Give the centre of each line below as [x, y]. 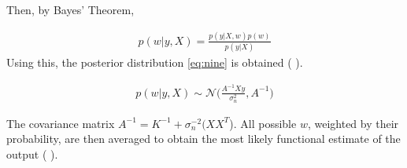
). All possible [263, 123]
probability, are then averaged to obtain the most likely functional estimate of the [203, 139]
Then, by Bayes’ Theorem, [70, 9]
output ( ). [32, 153]
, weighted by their [353, 123]
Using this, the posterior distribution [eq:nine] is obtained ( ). [155, 62]
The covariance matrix [61, 123]
